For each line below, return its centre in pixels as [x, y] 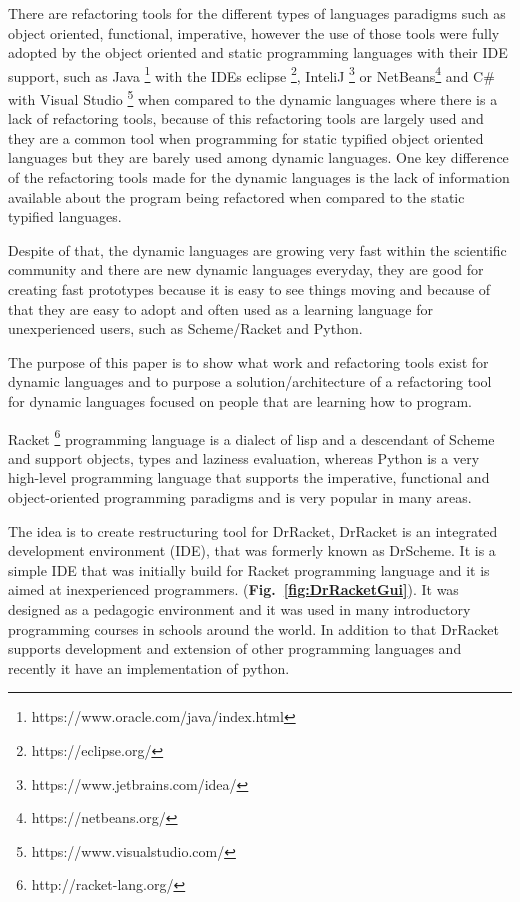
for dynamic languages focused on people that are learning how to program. [240, 401]
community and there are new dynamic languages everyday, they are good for [246, 269]
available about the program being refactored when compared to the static [236, 196]
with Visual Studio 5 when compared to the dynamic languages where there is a [253, 97]
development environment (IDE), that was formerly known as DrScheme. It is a [252, 550]
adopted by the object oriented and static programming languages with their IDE [258, 52]
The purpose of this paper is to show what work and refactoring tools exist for [248, 361]
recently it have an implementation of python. [149, 667]
